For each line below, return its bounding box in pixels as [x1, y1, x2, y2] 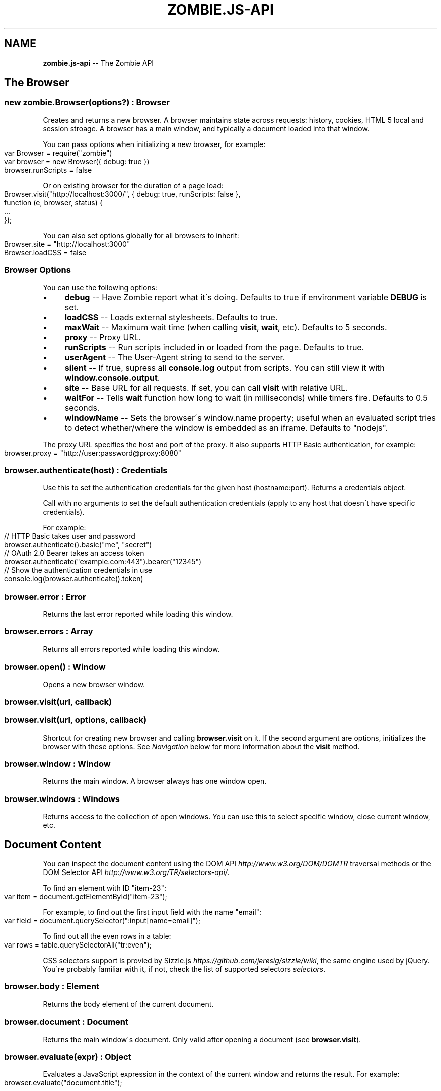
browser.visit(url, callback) [4, 696, 112, 707]
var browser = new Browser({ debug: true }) [4, 157, 150, 166]
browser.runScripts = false [4, 165, 92, 174]
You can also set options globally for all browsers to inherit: [43, 231, 239, 240]
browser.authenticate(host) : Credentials [4, 465, 168, 475]
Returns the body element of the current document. [43, 999, 214, 1008]
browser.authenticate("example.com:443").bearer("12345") [4, 557, 202, 566]
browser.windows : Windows [4, 793, 120, 804]
